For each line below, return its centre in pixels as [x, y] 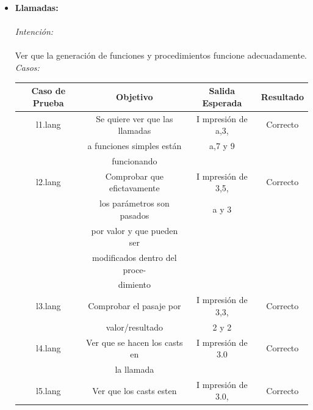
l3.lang [49, 306]
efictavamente [134, 188]
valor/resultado [134, 327]
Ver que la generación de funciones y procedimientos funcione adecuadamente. [161, 55]
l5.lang [49, 390]
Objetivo [135, 96]
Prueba [48, 102]
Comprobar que [135, 176]
